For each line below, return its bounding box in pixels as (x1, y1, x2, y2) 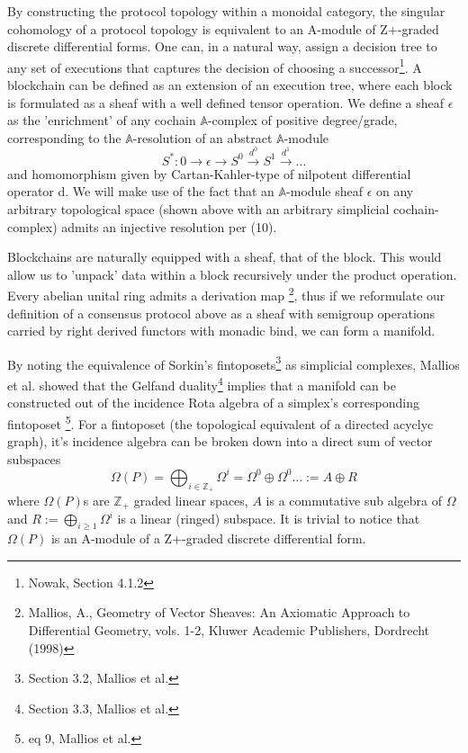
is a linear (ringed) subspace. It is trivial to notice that (117, 509, 420, 528)
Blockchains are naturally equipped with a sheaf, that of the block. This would (7, 247, 442, 266)
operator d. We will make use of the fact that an (7, 182, 274, 201)
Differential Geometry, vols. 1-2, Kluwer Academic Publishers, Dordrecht (28, 621, 430, 640)
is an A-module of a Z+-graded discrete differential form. (50, 529, 366, 548)
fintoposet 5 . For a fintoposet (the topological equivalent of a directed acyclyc (7, 411, 434, 433)
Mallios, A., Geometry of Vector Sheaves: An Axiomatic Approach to (28, 603, 410, 622)
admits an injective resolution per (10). (61, 217, 277, 236)
